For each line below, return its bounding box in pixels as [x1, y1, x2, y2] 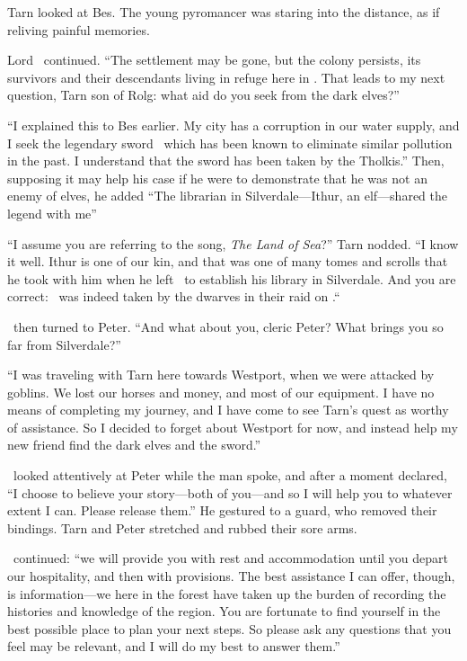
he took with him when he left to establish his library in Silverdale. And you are [7, 269, 456, 288]
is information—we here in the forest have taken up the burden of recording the [7, 584, 446, 603]
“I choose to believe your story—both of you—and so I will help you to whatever [7, 483, 453, 502]
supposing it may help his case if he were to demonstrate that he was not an [7, 168, 427, 187]
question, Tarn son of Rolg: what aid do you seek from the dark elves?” [7, 85, 400, 104]
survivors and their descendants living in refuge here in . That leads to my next [7, 67, 445, 86]
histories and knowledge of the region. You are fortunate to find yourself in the [7, 602, 441, 621]
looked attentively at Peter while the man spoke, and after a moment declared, [13, 466, 447, 485]
